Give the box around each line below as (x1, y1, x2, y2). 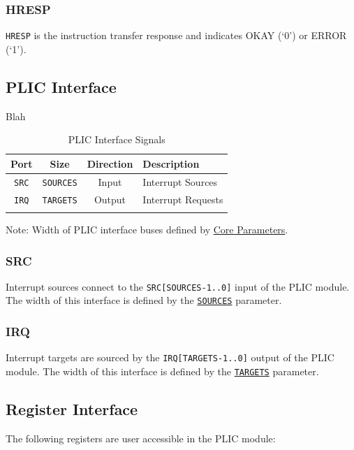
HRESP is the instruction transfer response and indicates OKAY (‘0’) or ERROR (6, 28, 347, 43)
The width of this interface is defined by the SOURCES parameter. (6, 293, 282, 307)
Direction (87, 156, 133, 170)
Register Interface (6, 398, 138, 420)
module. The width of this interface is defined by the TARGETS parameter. (6, 364, 319, 379)
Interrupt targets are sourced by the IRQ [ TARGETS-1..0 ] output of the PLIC (6, 350, 334, 365)
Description (142, 156, 200, 170)
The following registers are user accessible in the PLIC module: (6, 430, 276, 445)
